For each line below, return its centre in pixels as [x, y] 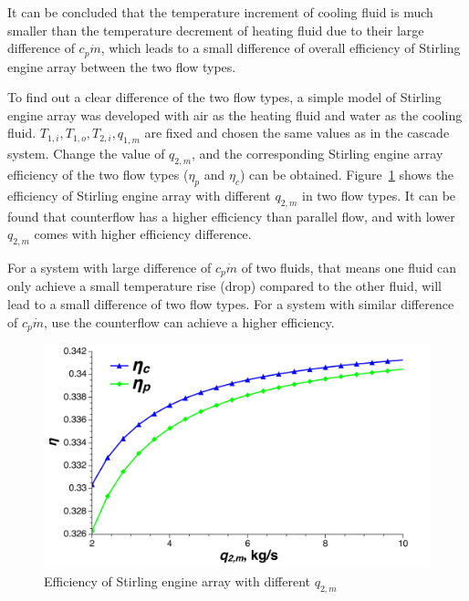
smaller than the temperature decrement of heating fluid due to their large [216, 30]
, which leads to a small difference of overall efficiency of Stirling [281, 48]
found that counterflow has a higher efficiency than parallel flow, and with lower [231, 216]
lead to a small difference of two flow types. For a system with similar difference [231, 304]
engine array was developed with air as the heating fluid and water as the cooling [235, 114]
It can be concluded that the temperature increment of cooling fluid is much [220, 12]
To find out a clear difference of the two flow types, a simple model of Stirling [224, 97]
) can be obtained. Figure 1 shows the [347, 175]
